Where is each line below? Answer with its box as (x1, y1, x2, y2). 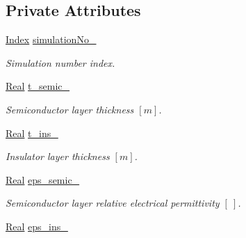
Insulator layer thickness (6, 149, 110, 164)
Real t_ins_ (6, 125, 58, 140)
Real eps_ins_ (6, 219, 68, 233)
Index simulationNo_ (6, 32, 97, 47)
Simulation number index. (6, 55, 115, 70)
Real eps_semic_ (6, 172, 80, 187)
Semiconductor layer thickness (6, 102, 134, 116)
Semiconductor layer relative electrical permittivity (6, 196, 220, 210)
